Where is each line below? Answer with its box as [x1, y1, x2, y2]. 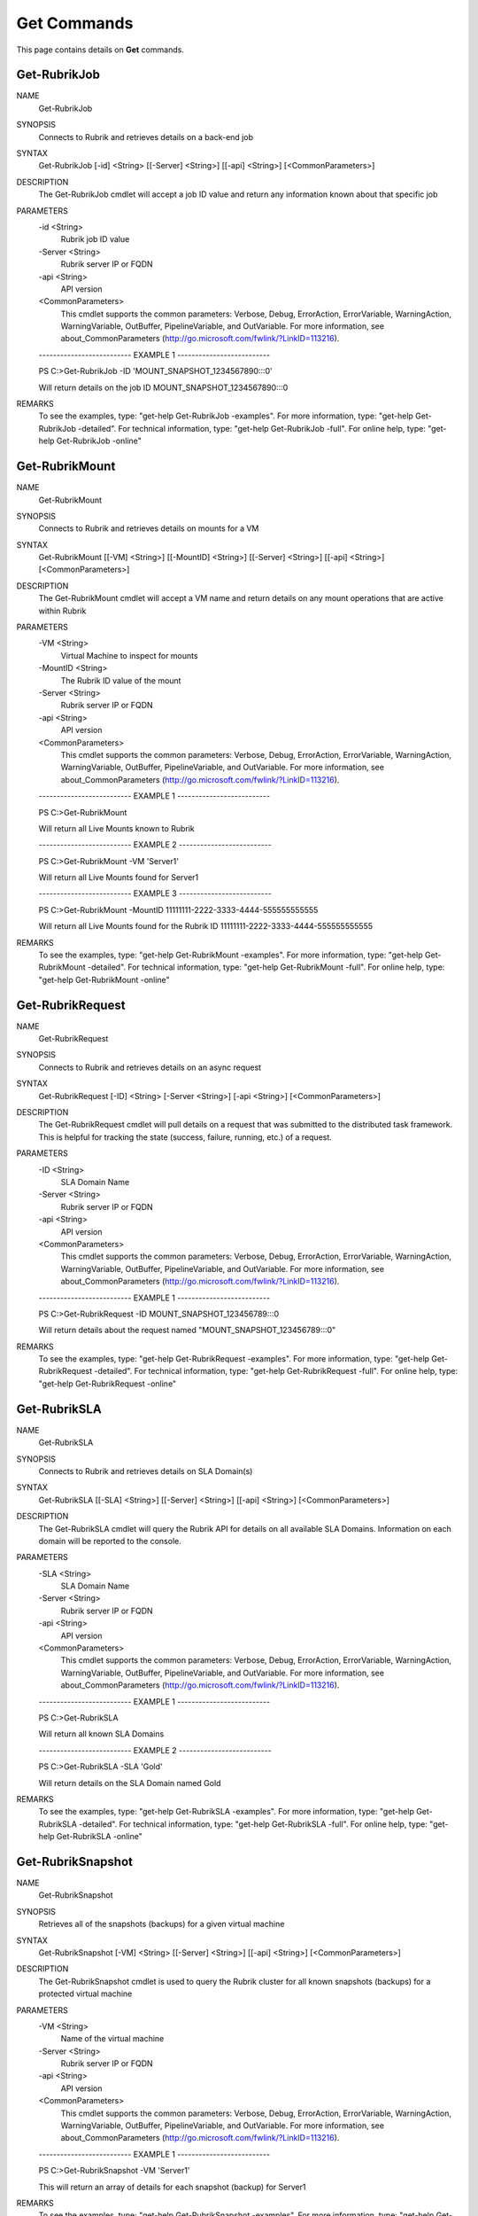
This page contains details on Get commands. [16, 44, 185, 55]
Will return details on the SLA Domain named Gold [38, 1777, 221, 1788]
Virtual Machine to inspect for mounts [60, 650, 198, 660]
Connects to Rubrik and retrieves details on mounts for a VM [38, 523, 259, 534]
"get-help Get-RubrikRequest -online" [38, 1378, 177, 1389]
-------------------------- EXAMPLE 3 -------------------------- [38, 888, 272, 899]
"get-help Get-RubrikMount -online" [38, 974, 170, 985]
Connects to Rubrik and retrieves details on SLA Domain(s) [38, 1465, 253, 1476]
